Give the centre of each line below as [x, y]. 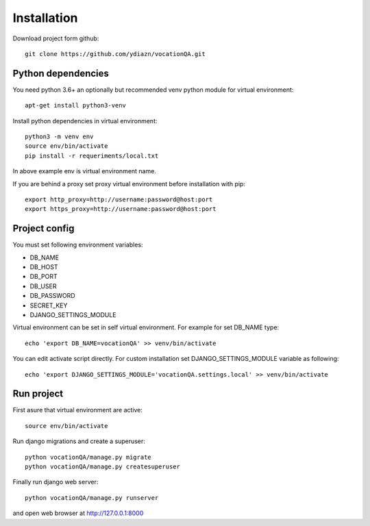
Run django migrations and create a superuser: [79, 441]
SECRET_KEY [49, 305]
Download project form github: [56, 38]
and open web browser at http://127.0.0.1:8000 [78, 513]
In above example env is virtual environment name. [85, 171]
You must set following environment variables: [78, 245]
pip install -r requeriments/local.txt [92, 155]
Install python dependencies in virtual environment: [85, 121]
